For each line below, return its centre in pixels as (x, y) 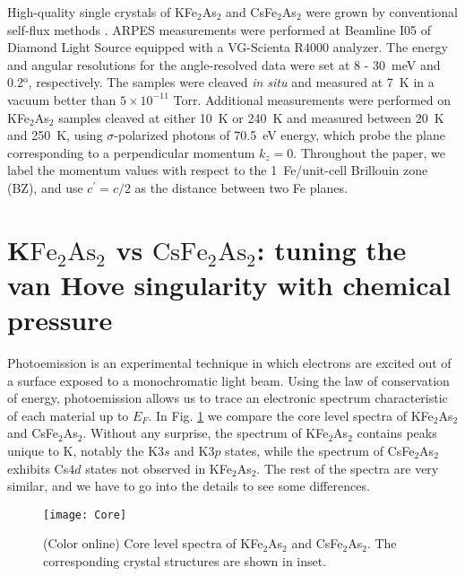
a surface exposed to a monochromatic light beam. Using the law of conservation (228, 380)
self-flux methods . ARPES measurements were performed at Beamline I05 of (219, 29)
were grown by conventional (382, 12)
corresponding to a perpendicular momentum (131, 152)
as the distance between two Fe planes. (241, 187)
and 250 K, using (55, 135)
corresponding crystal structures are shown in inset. (185, 561)
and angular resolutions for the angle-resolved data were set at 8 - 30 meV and (224, 64)
